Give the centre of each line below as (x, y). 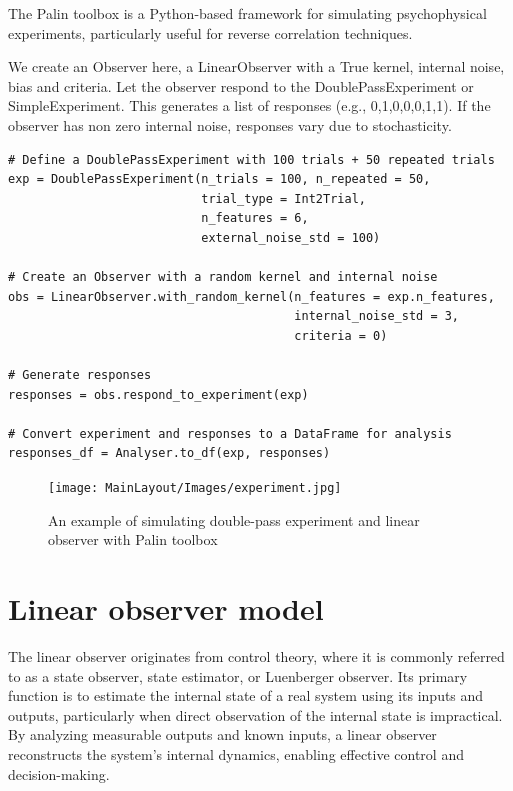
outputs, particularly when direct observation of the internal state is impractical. (255, 714)
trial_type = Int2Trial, (283, 198)
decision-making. (59, 773)
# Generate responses (80, 375)
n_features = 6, (255, 218)
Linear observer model (166, 608)
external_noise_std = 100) (291, 237)
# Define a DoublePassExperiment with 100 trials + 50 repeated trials (251, 159)
